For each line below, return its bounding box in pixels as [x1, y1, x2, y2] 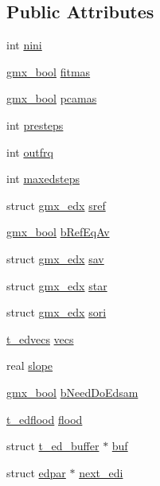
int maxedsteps [6, 170, 80, 187]
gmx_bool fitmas [6, 63, 91, 80]
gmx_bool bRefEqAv [6, 224, 110, 240]
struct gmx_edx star [6, 277, 107, 294]
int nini [6, 37, 42, 53]
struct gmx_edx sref [6, 196, 106, 213]
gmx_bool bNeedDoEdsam [6, 383, 139, 400]
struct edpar [6, 464, 66, 480]
